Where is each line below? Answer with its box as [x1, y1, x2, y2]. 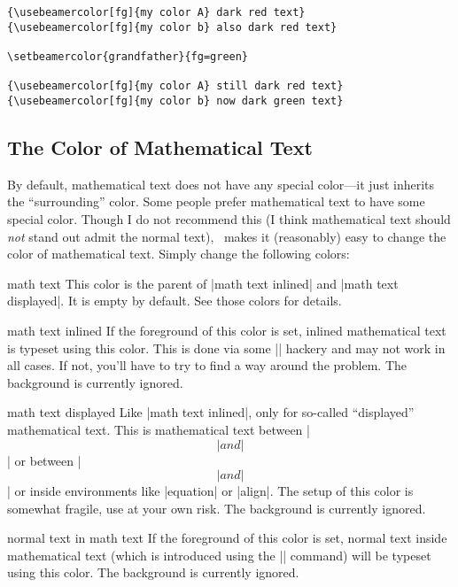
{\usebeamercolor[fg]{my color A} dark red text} [7, 6, 306, 19]
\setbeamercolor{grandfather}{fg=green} [7, 50, 249, 63]
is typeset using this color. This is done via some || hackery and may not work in [7, 338, 446, 357]
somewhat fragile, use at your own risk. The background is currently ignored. [7, 498, 426, 517]
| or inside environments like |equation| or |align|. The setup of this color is [7, 482, 414, 500]
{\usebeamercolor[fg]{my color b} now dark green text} [7, 94, 344, 107]
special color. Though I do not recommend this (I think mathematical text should [7, 209, 451, 228]
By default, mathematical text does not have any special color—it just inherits [7, 174, 435, 193]
